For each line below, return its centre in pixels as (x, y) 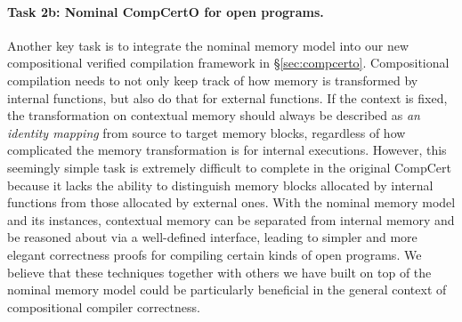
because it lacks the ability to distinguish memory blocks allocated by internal (220, 185)
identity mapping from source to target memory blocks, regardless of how (207, 132)
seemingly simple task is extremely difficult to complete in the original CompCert (229, 167)
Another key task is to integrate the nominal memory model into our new (208, 45)
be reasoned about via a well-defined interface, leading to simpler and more (212, 237)
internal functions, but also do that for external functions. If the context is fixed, (227, 97)
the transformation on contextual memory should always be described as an (214, 115)
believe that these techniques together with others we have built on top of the (219, 272)
